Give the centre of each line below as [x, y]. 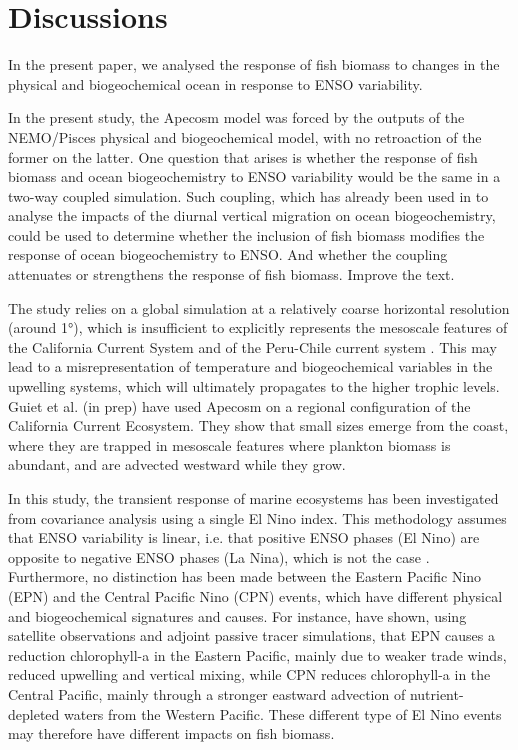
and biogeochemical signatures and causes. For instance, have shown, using [237, 615]
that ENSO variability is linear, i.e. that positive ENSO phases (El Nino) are [244, 537]
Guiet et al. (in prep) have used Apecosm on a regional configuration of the [239, 405]
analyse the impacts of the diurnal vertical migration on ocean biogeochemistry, [252, 215]
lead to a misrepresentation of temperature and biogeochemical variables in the [250, 366]
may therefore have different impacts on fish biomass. [171, 733]
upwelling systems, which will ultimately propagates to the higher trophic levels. [254, 386]
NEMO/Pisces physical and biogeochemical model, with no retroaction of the [245, 136]
